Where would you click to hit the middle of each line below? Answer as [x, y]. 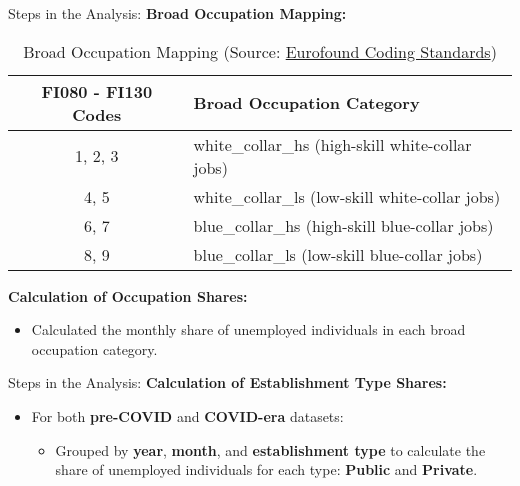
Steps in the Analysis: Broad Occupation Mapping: [177, 13]
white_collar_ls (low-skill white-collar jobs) [347, 196]
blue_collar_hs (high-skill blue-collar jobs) [343, 225]
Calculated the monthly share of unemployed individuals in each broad [248, 329]
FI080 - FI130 [97, 91]
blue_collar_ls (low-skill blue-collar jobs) [338, 254]
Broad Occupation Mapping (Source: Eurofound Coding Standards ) [260, 51]
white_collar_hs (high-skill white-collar [332, 144]
